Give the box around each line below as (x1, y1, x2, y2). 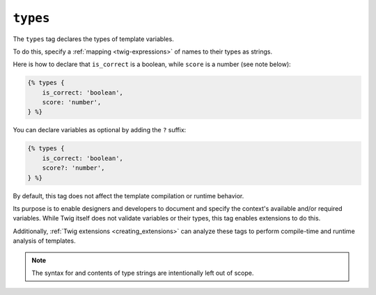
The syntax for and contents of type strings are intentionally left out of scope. (31, 269, 254, 277)
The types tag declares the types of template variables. (13, 35, 174, 43)
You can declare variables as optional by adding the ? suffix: (13, 126, 187, 134)
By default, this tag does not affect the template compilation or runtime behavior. (13, 191, 244, 200)
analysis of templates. (13, 237, 76, 245)
